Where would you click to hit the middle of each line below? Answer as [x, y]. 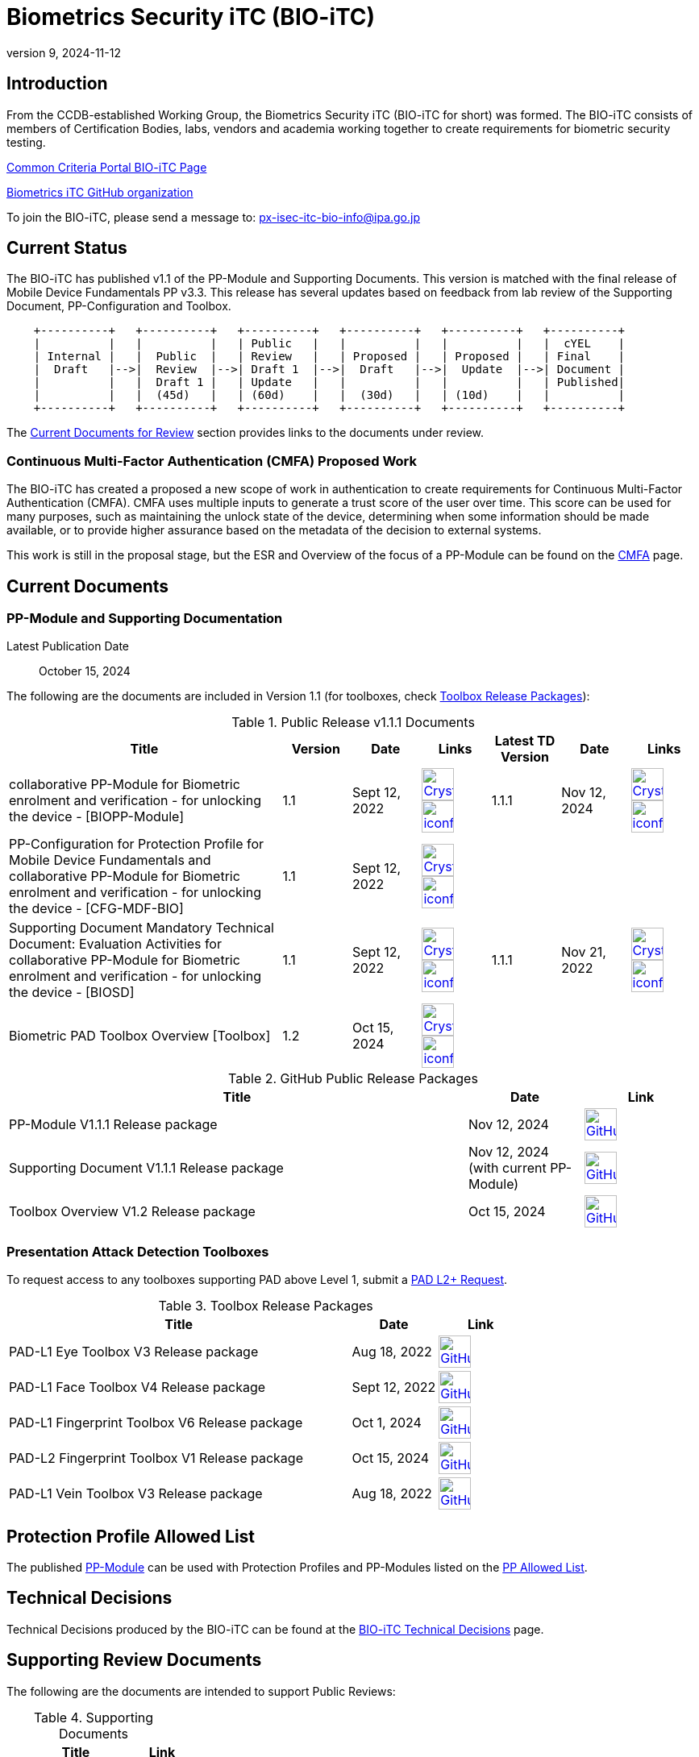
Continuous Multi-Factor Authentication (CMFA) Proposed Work [212, 461]
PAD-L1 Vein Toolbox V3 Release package [136, 1494]
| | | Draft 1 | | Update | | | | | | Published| [329, 382]
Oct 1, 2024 [387, 1423]
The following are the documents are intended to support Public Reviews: [201, 1691]
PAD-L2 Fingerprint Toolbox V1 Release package [156, 1458]
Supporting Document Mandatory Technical [141, 928]
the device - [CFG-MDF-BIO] [96, 909]
